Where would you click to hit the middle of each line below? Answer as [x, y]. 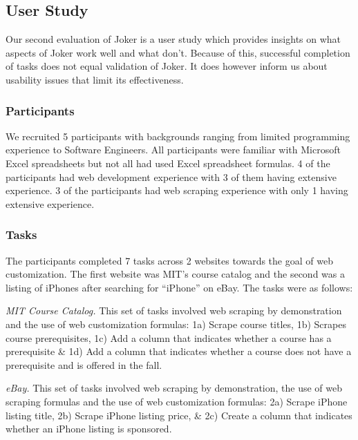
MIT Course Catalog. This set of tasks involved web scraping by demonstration [174, 310]
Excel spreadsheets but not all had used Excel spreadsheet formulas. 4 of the [168, 163]
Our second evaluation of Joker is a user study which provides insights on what [173, 39]
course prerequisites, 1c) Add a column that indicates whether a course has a [169, 337]
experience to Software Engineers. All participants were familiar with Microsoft [173, 150]
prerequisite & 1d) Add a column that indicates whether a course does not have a [179, 351]
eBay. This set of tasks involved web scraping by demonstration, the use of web [174, 388]
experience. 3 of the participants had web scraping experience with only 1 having [177, 190]
